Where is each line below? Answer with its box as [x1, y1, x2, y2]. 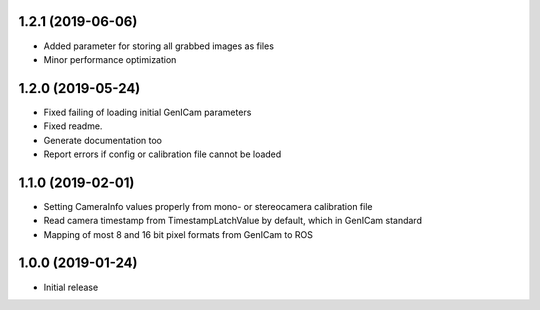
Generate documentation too [43, 134, 162, 146]
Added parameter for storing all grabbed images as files [43, 40, 275, 52]
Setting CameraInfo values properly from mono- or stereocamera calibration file [43, 200, 373, 212]
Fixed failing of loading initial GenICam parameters [43, 106, 252, 118]
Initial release [43, 281, 99, 293]
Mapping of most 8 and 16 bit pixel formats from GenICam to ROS [43, 228, 314, 240]
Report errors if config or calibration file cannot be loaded [43, 148, 282, 160]
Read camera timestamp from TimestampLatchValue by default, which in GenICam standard [43, 215, 422, 227]
